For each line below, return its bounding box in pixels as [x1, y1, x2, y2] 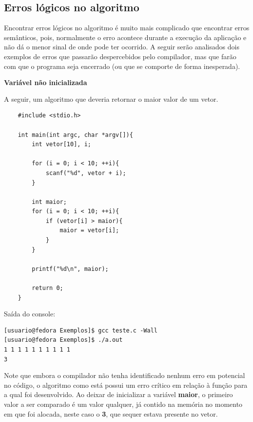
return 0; [32, 285, 63, 292]
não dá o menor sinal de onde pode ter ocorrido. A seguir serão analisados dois [4, 42, 239, 52]
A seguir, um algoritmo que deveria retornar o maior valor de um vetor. [4, 93, 218, 104]
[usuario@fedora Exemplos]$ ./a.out [4, 336, 123, 344]
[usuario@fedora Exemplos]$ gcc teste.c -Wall [4, 327, 157, 334]
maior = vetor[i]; [59, 227, 119, 234]
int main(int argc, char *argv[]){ [18, 131, 133, 138]
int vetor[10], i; [32, 141, 91, 148]
